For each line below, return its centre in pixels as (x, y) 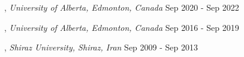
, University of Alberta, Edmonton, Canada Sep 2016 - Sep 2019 (122, 27)
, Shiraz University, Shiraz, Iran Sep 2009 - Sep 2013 (101, 47)
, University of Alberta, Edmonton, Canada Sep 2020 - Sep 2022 (122, 7)
